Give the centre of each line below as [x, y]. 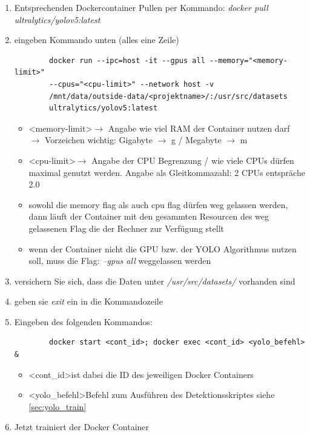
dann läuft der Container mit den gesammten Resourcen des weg [149, 216]
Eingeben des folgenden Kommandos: [83, 321]
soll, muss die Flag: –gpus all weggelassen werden [120, 261]
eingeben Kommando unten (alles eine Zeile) [97, 40]
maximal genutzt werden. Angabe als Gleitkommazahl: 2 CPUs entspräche [167, 172]
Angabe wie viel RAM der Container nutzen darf [199, 128]
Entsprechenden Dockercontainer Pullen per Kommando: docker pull [141, 7]
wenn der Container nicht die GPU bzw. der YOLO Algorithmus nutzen [163, 248]
